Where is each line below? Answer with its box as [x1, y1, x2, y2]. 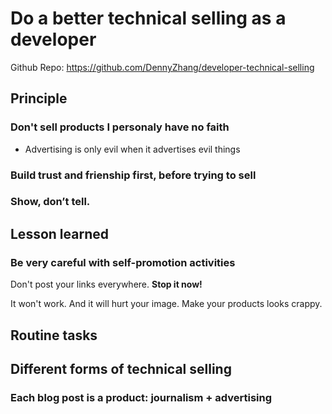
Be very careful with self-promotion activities [10, 255, 236, 269]
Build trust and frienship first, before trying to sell [10, 168, 257, 182]
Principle [10, 90, 68, 107]
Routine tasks [10, 327, 98, 344]
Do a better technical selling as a [10, 7, 287, 30]
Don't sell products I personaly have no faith [10, 120, 230, 134]
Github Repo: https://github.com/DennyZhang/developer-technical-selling [10, 61, 315, 73]
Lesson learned [10, 225, 109, 242]
